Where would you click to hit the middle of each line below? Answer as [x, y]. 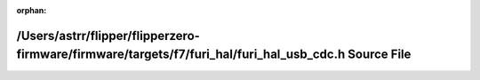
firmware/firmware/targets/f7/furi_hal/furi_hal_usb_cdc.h [181, 55]
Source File [380, 55]
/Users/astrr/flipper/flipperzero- [108, 36]
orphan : [32, 10]
